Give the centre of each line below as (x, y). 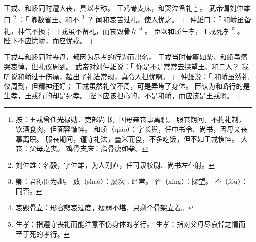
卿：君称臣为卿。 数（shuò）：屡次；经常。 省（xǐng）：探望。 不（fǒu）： (132, 181)
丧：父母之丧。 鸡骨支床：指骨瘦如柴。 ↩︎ (82, 148)
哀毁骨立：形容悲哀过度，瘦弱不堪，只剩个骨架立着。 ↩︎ (105, 207)
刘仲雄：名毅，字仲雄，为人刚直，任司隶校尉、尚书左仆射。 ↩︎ (115, 165)
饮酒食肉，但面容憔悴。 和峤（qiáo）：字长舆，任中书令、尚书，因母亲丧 (131, 129)
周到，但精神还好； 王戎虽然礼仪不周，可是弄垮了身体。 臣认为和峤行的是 (130, 86)
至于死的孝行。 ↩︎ (43, 233)
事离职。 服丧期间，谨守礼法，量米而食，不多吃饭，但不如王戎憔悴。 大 (132, 138)
